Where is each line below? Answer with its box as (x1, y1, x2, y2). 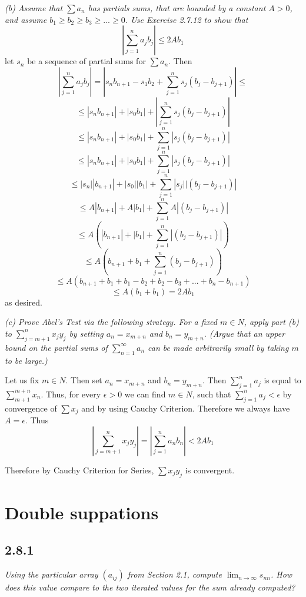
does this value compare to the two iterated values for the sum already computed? (5, 581, 295, 593)
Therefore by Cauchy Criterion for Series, (5, 463, 154, 476)
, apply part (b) (244, 316, 299, 328)
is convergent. (185, 463, 235, 476)
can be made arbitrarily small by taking (148, 341, 289, 353)
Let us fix (5, 374, 39, 386)
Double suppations (5, 500, 159, 524)
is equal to (264, 374, 301, 386)
